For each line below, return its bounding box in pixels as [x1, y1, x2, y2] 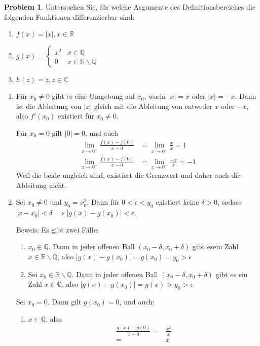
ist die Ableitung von [16, 100, 82, 111]
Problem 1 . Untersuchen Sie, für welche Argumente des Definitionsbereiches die [4, 2, 255, 12]
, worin [144, 91, 166, 101]
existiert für [57, 110, 94, 121]
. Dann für [87, 197, 120, 207]
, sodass [217, 197, 242, 207]
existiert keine [156, 197, 199, 207]
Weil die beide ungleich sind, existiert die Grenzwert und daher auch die [16, 170, 241, 180]
